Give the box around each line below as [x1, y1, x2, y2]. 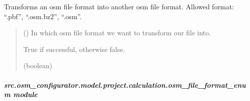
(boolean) [23, 60, 53, 71]
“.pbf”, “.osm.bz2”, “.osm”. [4, 11, 82, 21]
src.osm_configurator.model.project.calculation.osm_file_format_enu [4, 79, 246, 90]
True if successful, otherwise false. [23, 44, 125, 54]
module [13, 89, 38, 100]
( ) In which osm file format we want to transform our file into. [23, 27, 211, 38]
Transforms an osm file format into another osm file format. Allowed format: [4, 1, 234, 11]
